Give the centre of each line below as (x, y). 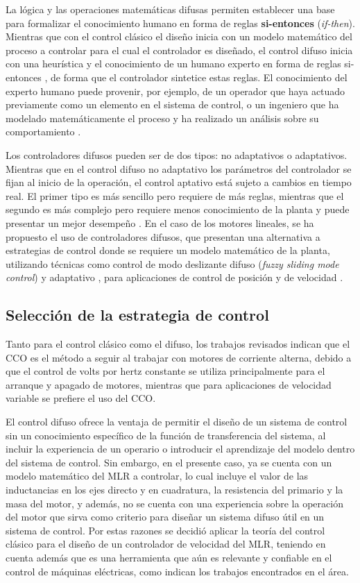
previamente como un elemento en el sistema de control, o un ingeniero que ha (172, 104)
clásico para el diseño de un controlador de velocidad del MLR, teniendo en (166, 544)
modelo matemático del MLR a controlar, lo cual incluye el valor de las (157, 476)
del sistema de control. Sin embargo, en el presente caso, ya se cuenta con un (169, 462)
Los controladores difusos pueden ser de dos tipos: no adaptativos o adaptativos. (177, 154)
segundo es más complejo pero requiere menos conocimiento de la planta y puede (178, 209)
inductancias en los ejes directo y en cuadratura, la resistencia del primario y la (174, 490)
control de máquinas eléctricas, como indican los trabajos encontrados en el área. (177, 571)
